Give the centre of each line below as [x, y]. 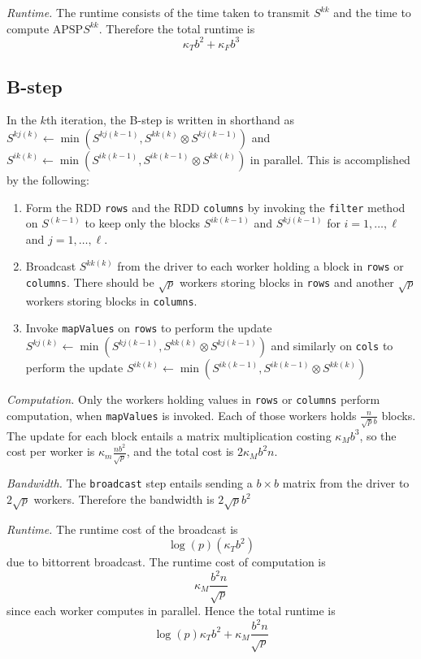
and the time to [372, 12]
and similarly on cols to [332, 346]
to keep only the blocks [143, 223]
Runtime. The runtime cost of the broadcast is [122, 529]
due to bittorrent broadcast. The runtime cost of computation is [166, 562]
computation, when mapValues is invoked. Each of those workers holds [182, 415]
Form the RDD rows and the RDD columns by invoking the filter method [215, 207]
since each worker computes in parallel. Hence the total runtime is [171, 611]
